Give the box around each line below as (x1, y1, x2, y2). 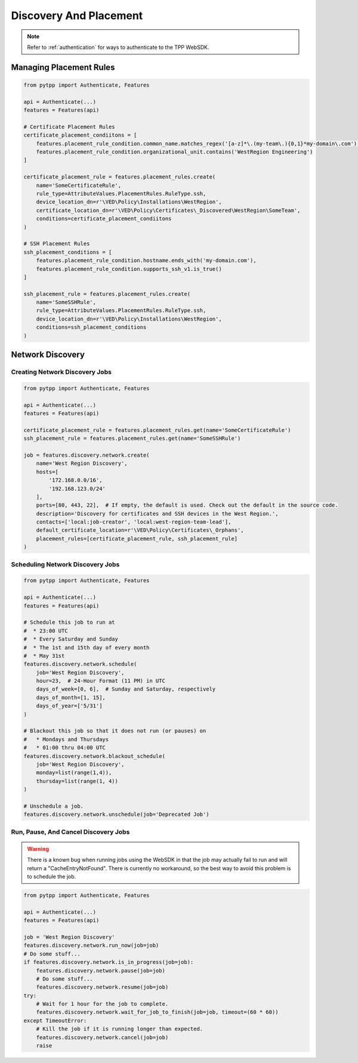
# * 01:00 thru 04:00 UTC (23, 744, 106, 751)
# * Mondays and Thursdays (23, 736, 109, 742)
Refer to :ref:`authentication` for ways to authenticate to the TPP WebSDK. (27, 44, 209, 51)
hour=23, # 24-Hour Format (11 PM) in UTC (36, 677, 165, 685)
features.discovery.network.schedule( (23, 661, 137, 668)
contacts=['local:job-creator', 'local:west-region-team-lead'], (36, 519, 232, 525)
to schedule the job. (27, 873, 76, 880)
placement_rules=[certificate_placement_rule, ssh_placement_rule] (36, 535, 238, 542)
